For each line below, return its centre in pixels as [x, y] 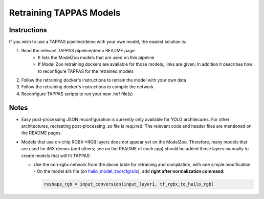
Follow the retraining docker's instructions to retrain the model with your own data [104, 80]
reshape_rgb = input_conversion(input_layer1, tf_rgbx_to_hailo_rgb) [129, 184]
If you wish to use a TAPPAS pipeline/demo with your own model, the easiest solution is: [98, 42]
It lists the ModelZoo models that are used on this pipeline [96, 57]
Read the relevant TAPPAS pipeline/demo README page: [79, 51]
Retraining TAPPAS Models [65, 13]
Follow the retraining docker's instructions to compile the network [88, 87]
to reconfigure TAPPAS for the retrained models [86, 71]
